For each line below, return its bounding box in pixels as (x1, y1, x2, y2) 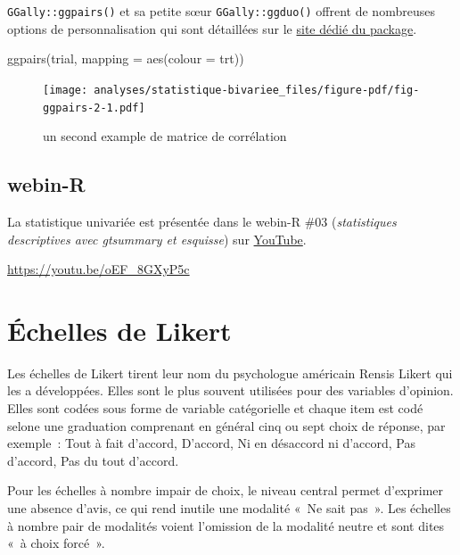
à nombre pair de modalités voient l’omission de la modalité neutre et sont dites (7, 516, 445, 534)
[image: (43, 83, 88, 96)
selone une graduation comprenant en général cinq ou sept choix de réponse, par (7, 416, 446, 435)
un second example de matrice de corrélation (43, 127, 287, 145)
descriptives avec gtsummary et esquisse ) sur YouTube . (7, 229, 307, 248)
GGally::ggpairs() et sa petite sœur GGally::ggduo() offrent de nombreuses (7, 2, 435, 20)
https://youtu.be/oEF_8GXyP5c (7, 260, 190, 278)
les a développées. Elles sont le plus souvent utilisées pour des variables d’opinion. (7, 381, 454, 400)
